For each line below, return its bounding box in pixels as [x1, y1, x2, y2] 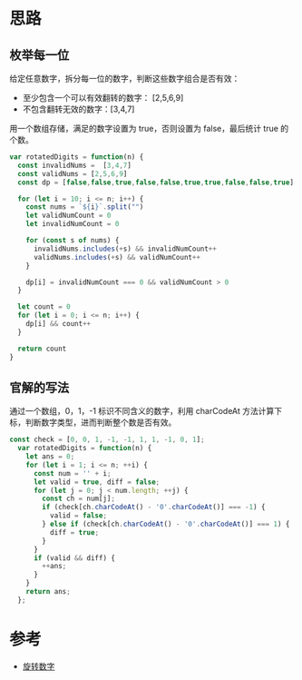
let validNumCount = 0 [25, 211, 112, 221]
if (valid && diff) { [33, 553, 116, 563]
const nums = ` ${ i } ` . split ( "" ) [25, 202, 144, 212]
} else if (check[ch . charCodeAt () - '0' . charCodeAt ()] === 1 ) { [42, 519, 290, 529]
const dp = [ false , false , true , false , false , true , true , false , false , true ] [17, 178, 295, 187]
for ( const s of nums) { [25, 236, 120, 245]
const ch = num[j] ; [42, 494, 116, 504]
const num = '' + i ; [33, 468, 112, 478]
